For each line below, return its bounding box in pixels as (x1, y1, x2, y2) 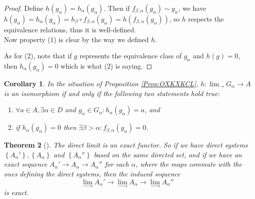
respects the (188, 14, 224, 24)
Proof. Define (4, 3, 44, 13)
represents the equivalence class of (79, 50, 182, 61)
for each (104, 159, 129, 169)
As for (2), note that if (4, 50, 72, 61)
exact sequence (4, 159, 48, 169)
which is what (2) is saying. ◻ (60, 60, 153, 71)
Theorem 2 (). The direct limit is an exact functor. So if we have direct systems (4, 140, 248, 150)
